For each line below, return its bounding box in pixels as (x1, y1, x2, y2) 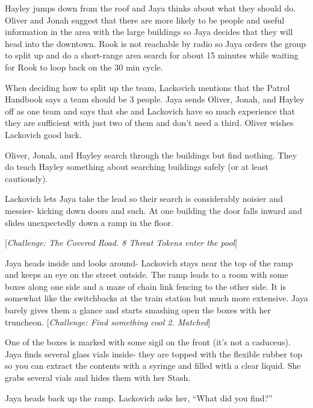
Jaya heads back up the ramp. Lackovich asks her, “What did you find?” (5, 391, 273, 404)
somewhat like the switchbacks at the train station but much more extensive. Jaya (5, 292, 308, 304)
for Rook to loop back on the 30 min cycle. (5, 60, 163, 73)
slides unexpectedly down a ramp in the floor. (5, 216, 173, 228)
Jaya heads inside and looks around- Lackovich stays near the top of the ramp (5, 256, 293, 269)
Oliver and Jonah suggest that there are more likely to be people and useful (5, 13, 285, 26)
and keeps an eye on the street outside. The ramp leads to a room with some (5, 268, 288, 281)
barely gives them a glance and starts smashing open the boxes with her (5, 304, 271, 316)
